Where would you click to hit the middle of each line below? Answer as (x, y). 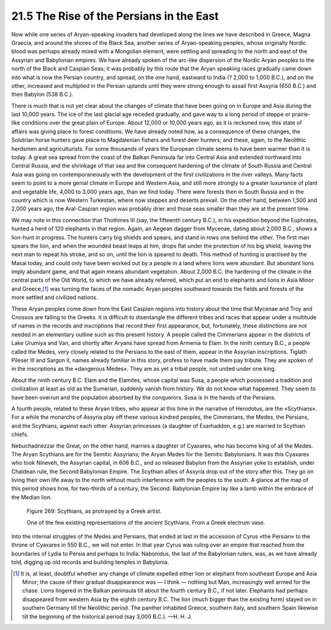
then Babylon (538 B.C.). (42, 95)
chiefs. (20, 434)
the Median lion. (32, 497)
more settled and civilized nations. (55, 297)
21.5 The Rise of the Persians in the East (115, 16)
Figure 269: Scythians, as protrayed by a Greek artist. (94, 511)
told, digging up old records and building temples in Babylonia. (90, 562)
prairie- (301, 114)
